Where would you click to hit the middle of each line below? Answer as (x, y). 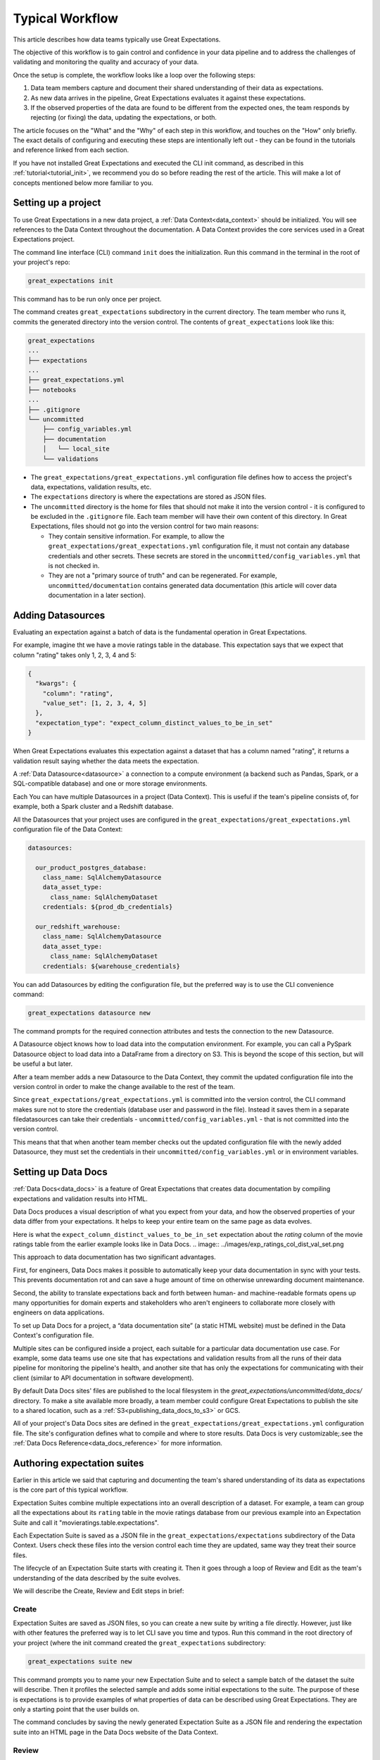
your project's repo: (42, 262)
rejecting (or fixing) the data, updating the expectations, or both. (124, 118)
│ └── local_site (76, 449)
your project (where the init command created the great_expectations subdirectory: (140, 1642)
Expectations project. (44, 239)
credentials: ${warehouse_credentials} (112, 966)
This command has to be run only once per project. (87, 299)
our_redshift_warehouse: (78, 927)
